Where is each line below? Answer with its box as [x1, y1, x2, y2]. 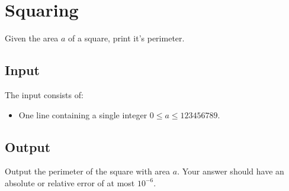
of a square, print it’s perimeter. [68, 32, 185, 44]
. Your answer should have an [177, 165, 284, 177]
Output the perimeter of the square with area [5, 165, 171, 177]
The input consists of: [5, 88, 84, 101]
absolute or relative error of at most [5, 176, 135, 189]
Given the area [5, 32, 59, 44]
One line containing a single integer [18, 108, 147, 121]
